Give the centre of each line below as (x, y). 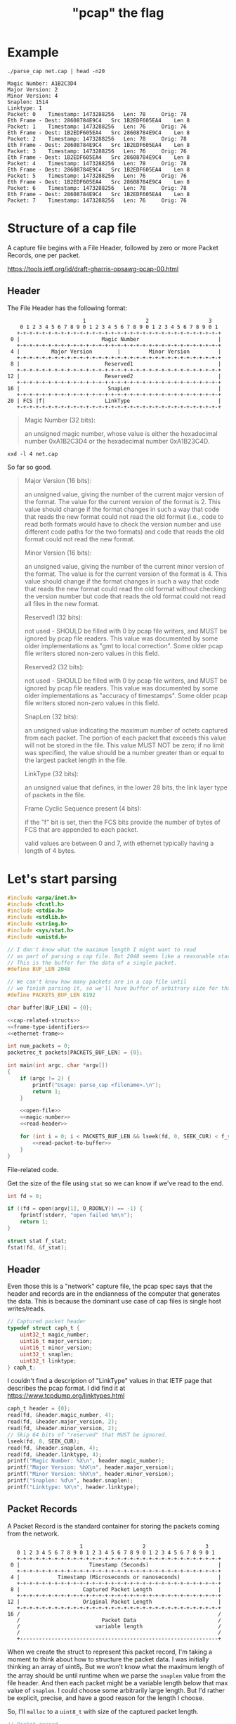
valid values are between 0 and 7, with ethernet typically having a (119, 843)
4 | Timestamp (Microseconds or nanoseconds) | (116, 1577)
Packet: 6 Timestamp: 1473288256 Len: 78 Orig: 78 (97, 188)
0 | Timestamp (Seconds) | (116, 1565)
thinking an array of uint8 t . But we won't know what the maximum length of (116, 1667)
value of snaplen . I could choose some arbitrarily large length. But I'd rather (116, 1691)
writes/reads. (26, 1308)
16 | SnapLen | (114, 388)
